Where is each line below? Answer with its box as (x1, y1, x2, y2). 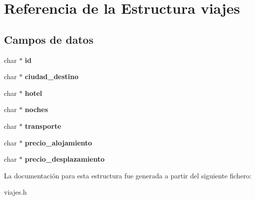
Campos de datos (4, 31, 94, 47)
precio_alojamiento (25, 137, 92, 147)
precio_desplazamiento (25, 154, 105, 164)
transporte (25, 120, 62, 131)
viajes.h (4, 187, 27, 197)
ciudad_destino (25, 71, 79, 82)
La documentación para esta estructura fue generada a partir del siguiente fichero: (4, 170, 252, 180)
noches (25, 104, 48, 114)
